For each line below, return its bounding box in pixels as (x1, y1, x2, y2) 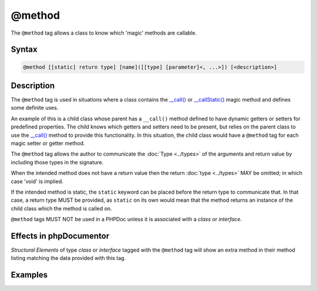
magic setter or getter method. (11, 140, 85, 147)
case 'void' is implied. (11, 178, 64, 185)
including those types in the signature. (11, 158, 104, 165)
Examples (11, 270, 48, 280)
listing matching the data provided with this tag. (11, 255, 126, 262)
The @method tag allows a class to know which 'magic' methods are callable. (11, 29, 197, 36)
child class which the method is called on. (11, 205, 112, 212)
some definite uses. (11, 104, 59, 111)
